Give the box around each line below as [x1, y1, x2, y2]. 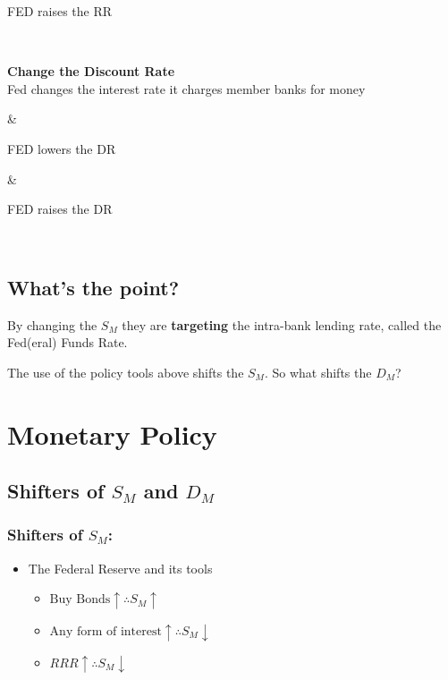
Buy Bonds [49, 593, 111, 607]
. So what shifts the [264, 362, 372, 381]
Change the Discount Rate [7, 62, 175, 81]
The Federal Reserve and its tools [28, 558, 213, 577]
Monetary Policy [7, 415, 217, 452]
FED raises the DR [7, 200, 113, 218]
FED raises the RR [7, 2, 113, 20]
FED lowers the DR [7, 139, 116, 157]
